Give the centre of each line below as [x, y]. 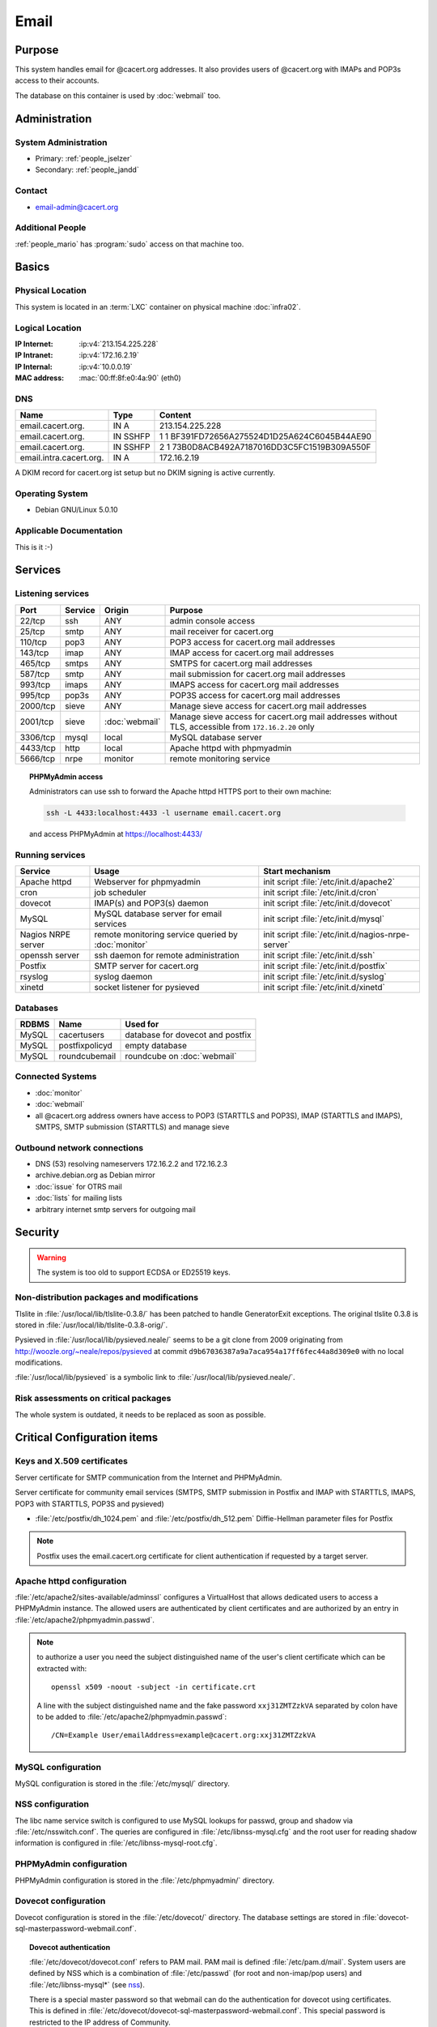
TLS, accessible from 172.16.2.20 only [242, 726]
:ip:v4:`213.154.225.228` [119, 344]
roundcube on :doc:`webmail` [181, 1056]
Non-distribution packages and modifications [106, 1297]
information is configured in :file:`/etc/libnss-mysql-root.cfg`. [116, 1843]
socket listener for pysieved [147, 988]
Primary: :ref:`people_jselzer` [84, 159]
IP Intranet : [34, 355]
